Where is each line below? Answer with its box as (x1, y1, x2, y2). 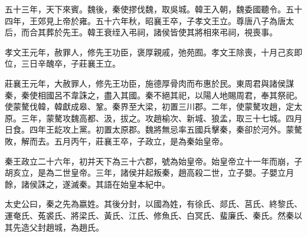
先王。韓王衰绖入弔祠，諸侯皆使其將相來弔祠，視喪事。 (62, 26, 277, 38)
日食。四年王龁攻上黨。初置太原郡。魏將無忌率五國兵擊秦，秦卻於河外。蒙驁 (5, 123, 302, 136)
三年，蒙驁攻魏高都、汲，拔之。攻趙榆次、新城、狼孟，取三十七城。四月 (21, 111, 302, 124)
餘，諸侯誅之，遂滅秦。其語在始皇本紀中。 (5, 177, 170, 190)
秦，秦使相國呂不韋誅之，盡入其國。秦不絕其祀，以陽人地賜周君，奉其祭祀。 (5, 88, 302, 101)
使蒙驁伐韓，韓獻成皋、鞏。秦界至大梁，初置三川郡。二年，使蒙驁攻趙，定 (5, 100, 294, 113)
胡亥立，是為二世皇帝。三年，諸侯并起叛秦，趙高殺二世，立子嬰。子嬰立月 (5, 166, 294, 179)
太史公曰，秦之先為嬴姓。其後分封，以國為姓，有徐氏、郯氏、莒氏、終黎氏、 (5, 197, 302, 210)
